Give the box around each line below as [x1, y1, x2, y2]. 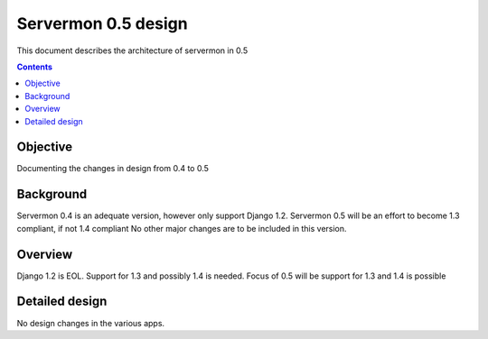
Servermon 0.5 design [16, 14, 189, 33]
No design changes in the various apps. [16, 317, 165, 328]
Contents [16, 61, 53, 72]
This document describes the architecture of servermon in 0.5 [16, 45, 249, 56]
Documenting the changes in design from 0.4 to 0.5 [16, 163, 210, 174]
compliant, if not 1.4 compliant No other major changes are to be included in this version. [16, 223, 347, 234]
